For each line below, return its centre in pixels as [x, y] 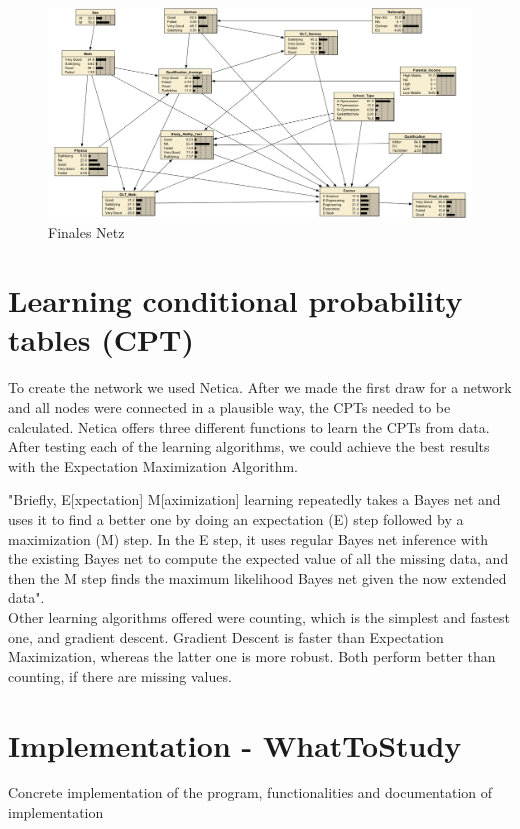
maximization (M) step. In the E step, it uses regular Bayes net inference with [248, 538]
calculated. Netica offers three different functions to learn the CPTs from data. [249, 426]
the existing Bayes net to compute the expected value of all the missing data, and [258, 558]
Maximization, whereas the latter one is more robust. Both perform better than [252, 656]
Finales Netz [86, 231]
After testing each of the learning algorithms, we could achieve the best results [249, 446]
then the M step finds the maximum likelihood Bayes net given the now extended [257, 577]
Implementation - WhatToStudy [235, 744]
